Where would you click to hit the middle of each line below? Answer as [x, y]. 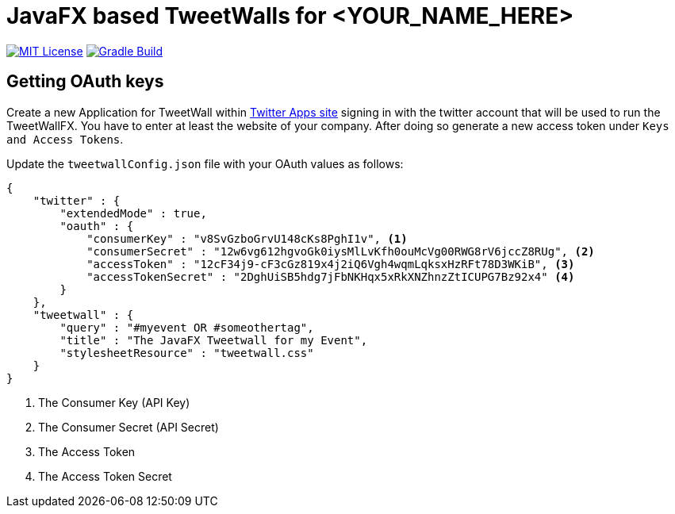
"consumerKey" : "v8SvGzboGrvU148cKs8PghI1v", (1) [247, 238]
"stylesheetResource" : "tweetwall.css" [187, 353]
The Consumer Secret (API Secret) [128, 427]
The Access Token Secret [105, 476]
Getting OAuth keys [85, 82]
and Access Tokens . [65, 139]
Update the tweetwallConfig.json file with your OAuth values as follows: [205, 163]
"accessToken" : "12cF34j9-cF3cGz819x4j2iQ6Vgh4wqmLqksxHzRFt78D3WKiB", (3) [331, 264]
